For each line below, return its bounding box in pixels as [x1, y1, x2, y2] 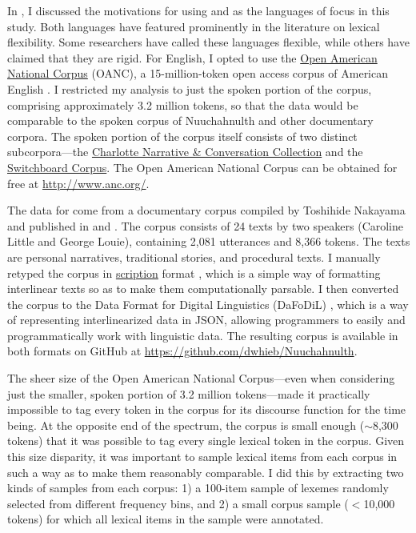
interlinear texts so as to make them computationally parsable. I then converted [7, 280, 399, 297]
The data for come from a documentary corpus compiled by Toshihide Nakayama [7, 202, 406, 218]
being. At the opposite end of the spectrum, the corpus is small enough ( [7, 416, 365, 433]
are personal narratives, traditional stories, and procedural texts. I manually [7, 248, 381, 265]
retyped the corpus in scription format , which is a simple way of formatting [7, 264, 381, 281]
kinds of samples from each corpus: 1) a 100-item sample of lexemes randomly [7, 479, 389, 496]
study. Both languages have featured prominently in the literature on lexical [7, 18, 380, 34]
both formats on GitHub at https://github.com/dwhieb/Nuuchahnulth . [7, 343, 358, 359]
